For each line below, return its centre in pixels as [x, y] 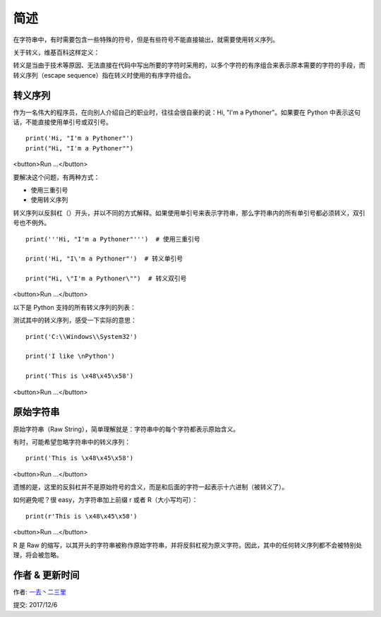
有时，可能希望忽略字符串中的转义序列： [72, 442]
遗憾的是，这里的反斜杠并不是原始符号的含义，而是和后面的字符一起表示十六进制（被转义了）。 [151, 487]
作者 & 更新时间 [47, 575]
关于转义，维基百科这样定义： [56, 52]
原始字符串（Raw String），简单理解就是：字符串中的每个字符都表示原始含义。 [126, 429]
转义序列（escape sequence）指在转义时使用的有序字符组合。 [104, 75]
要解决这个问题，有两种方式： [56, 177]
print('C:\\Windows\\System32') [81, 336]
